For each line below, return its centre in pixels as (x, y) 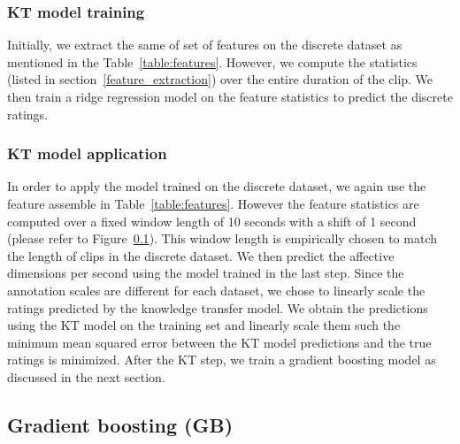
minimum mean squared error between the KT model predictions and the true (219, 342)
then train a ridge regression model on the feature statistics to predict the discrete (230, 96)
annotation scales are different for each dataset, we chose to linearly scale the (216, 290)
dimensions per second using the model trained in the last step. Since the (206, 273)
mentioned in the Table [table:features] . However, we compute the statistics (212, 61)
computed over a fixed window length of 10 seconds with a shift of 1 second (212, 221)
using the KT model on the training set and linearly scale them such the (204, 325)
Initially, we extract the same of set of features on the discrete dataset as (205, 45)
